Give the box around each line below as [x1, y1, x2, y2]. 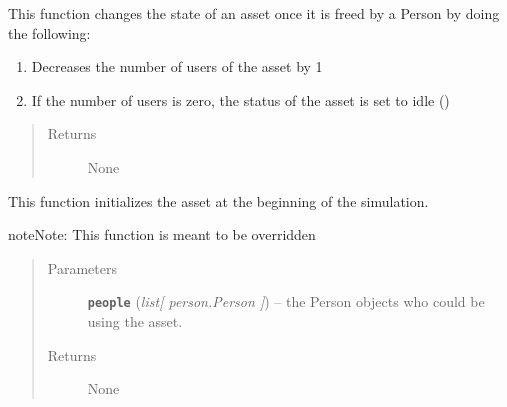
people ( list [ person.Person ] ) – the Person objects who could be [87, 291, 485, 312]
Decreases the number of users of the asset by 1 [31, 56, 323, 77]
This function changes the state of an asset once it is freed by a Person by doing [8, 3, 500, 23]
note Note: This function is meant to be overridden [8, 224, 316, 245]
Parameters [47, 257, 117, 278]
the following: [8, 22, 91, 43]
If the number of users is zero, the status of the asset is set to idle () [31, 89, 450, 110]
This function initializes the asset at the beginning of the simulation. [8, 190, 429, 211]
